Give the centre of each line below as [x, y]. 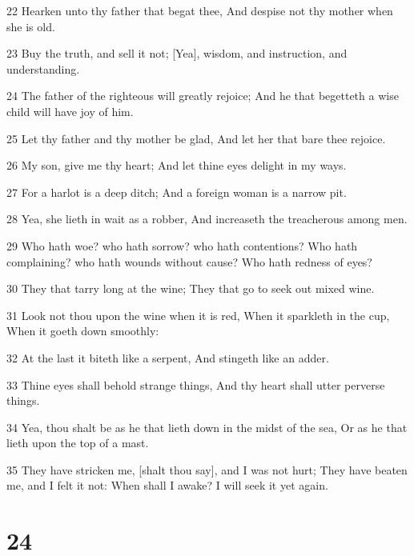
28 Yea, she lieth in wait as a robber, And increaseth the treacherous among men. [207, 219]
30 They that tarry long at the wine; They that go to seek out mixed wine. [191, 288]
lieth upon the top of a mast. [78, 443]
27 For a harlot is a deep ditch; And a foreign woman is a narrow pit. [177, 192]
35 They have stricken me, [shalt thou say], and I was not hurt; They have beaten [207, 469]
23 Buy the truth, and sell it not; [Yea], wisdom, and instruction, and [177, 53]
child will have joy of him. [70, 111]
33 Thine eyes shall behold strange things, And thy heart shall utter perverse [196, 384]
